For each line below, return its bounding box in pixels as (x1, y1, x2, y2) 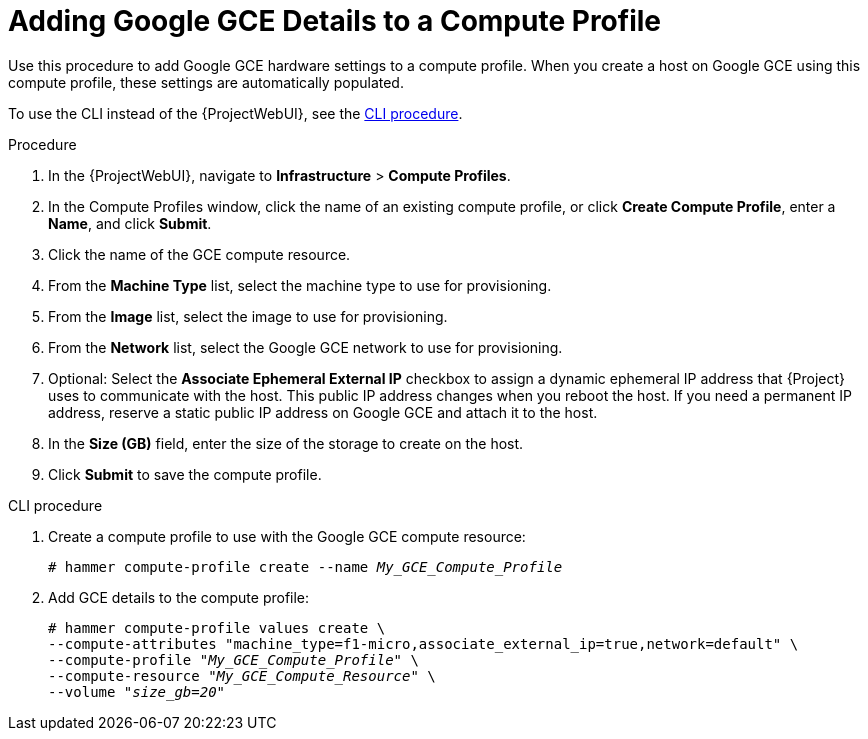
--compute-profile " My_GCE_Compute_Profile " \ (48, 651, 419, 668)
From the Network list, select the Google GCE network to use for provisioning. (48, 338, 563, 356)
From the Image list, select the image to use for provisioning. (48, 307, 448, 325)
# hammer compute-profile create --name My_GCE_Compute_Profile (48, 558, 563, 575)
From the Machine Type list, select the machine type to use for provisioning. (48, 276, 552, 294)
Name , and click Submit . (48, 214, 212, 232)
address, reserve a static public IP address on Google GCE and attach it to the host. (48, 403, 598, 421)
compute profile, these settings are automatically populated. (8, 73, 404, 91)
